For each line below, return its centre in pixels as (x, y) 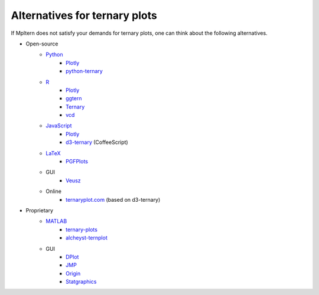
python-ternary (84, 71)
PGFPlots (77, 162)
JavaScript (59, 126)
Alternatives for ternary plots (84, 15)
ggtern (74, 99)
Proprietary (39, 210)
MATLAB (56, 221)
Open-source (42, 44)
